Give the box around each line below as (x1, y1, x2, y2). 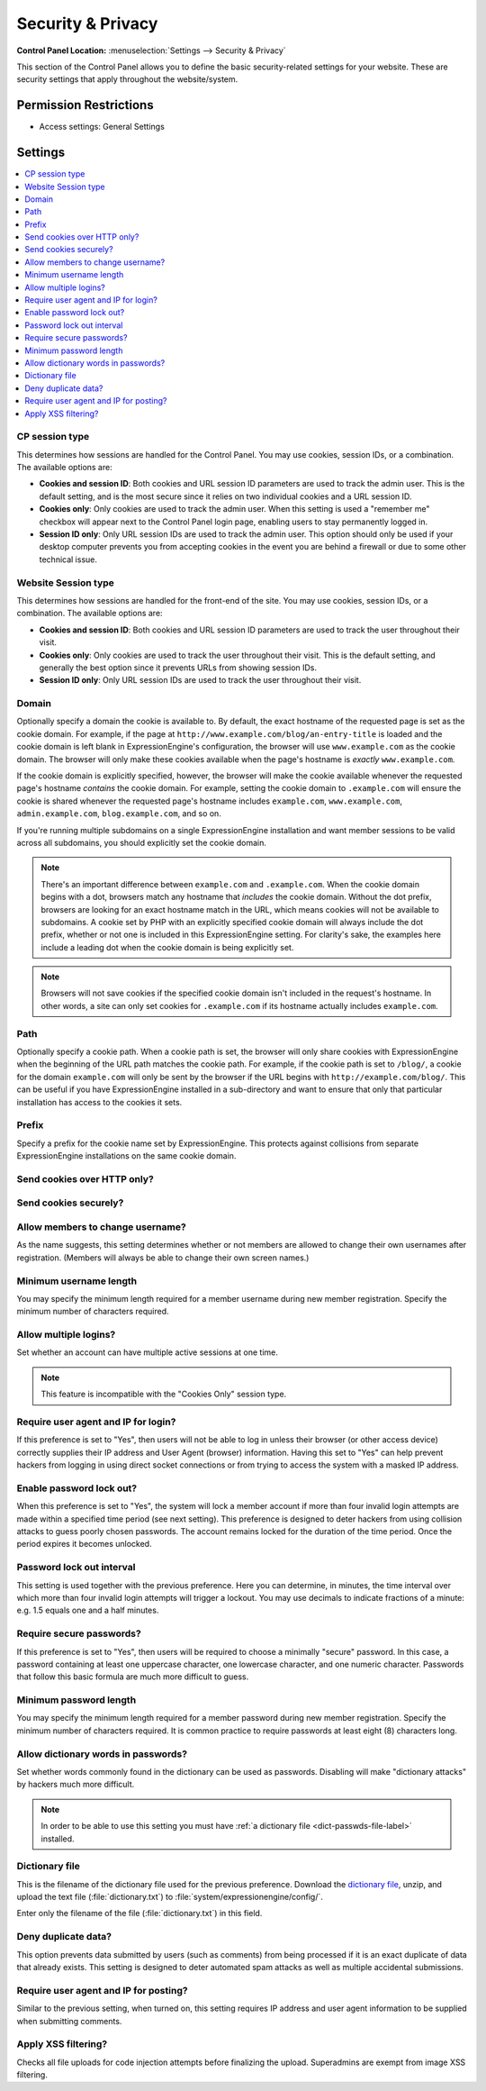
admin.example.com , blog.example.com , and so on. (16, 808, 222, 819)
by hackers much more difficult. (16, 1779, 135, 1790)
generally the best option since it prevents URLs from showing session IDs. (39, 662, 318, 673)
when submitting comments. (16, 2015, 122, 2026)
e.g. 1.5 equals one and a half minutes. (16, 1605, 159, 1616)
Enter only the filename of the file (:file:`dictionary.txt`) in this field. (16, 1908, 263, 1919)
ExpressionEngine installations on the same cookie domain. (16, 1150, 237, 1161)
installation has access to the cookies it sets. (16, 1096, 183, 1107)
